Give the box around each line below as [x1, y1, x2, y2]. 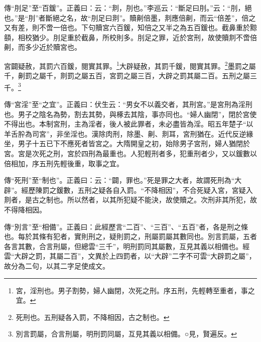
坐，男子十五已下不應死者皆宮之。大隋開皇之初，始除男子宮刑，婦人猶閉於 [4, 138, 250, 149]
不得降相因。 [4, 204, 46, 214]
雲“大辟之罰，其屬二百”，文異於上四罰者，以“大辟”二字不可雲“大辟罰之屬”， [4, 251, 256, 261]
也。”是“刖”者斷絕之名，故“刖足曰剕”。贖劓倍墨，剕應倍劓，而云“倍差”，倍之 [4, 12, 256, 23]
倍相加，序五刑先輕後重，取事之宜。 [4, 158, 123, 168]
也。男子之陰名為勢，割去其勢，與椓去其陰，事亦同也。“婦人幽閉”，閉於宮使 [4, 108, 257, 119]
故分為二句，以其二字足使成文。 [4, 260, 109, 271]
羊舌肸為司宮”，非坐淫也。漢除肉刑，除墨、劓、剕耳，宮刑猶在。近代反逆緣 [4, 128, 253, 139]
